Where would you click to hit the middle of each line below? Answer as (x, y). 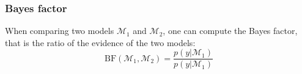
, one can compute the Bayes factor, (230, 31)
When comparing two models (60, 31)
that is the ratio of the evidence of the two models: (100, 42)
